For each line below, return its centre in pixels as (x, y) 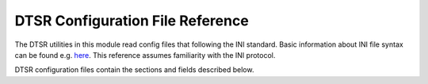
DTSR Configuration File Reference (132, 21)
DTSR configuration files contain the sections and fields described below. (134, 70)
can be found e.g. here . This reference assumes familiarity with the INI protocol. (145, 55)
